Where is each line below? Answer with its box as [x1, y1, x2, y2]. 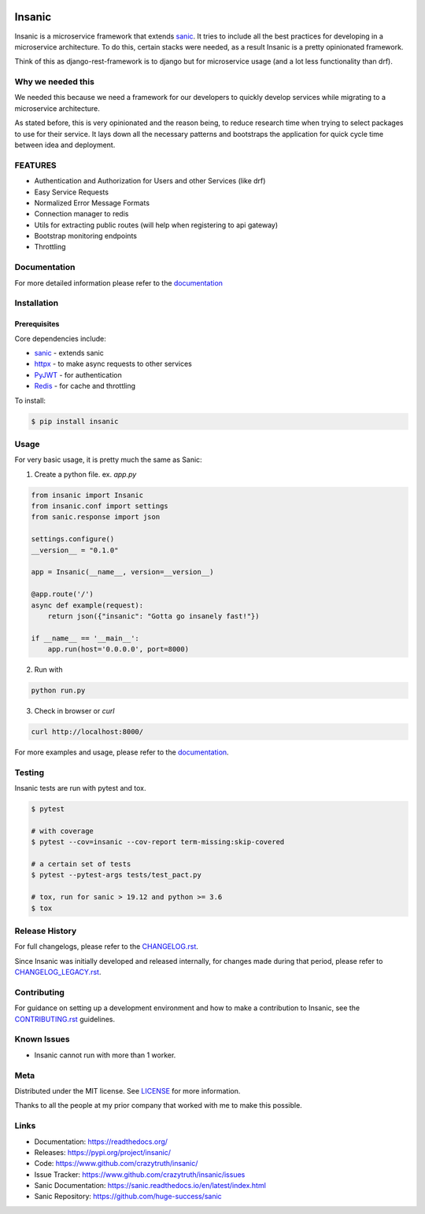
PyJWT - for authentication [34, 370, 122, 379]
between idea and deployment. [14, 140, 116, 149]
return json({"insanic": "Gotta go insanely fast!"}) [47, 611, 260, 621]
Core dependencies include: [14, 334, 106, 343]
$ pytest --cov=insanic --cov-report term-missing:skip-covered [31, 838, 285, 847]
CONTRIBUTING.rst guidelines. [14, 1014, 116, 1024]
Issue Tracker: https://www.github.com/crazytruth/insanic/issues [34, 1169, 246, 1179]
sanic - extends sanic [34, 348, 104, 357]
